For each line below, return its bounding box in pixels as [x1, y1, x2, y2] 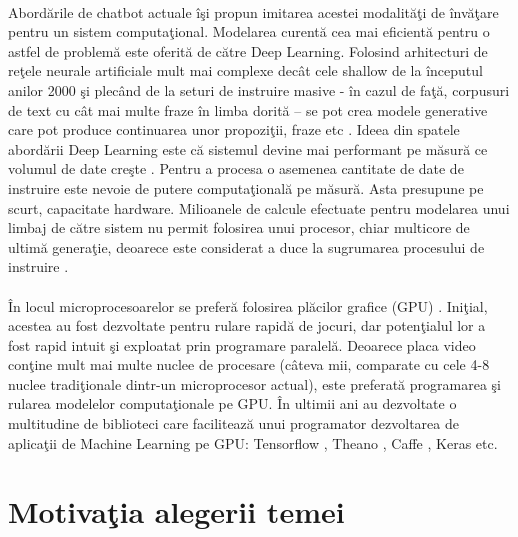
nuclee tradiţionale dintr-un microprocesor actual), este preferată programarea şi [8, 373, 501, 394]
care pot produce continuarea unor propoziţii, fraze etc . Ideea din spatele [8, 119, 460, 140]
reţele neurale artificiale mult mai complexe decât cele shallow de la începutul [8, 60, 483, 81]
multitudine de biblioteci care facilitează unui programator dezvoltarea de [8, 413, 459, 434]
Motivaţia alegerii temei [8, 491, 345, 532]
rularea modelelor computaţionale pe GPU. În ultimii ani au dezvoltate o [8, 393, 457, 414]
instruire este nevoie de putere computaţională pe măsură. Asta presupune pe [8, 177, 484, 198]
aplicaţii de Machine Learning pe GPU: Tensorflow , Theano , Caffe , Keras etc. [8, 432, 498, 453]
